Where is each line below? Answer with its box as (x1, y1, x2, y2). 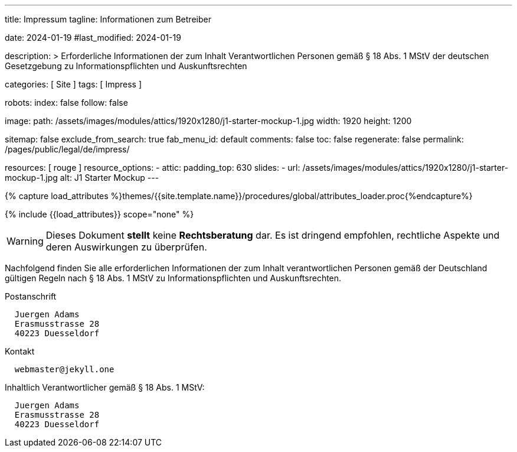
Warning (6, 235, 44, 247)
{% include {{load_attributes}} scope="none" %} (5, 209, 194, 219)
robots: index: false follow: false (5, 97, 128, 108)
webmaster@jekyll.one (14, 365, 114, 374)
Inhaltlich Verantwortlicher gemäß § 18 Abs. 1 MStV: (5, 382, 205, 392)
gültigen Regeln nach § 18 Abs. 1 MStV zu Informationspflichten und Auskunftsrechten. (5, 273, 342, 283)
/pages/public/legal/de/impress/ (5, 144, 130, 154)
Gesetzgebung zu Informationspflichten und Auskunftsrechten (5, 61, 247, 71)
